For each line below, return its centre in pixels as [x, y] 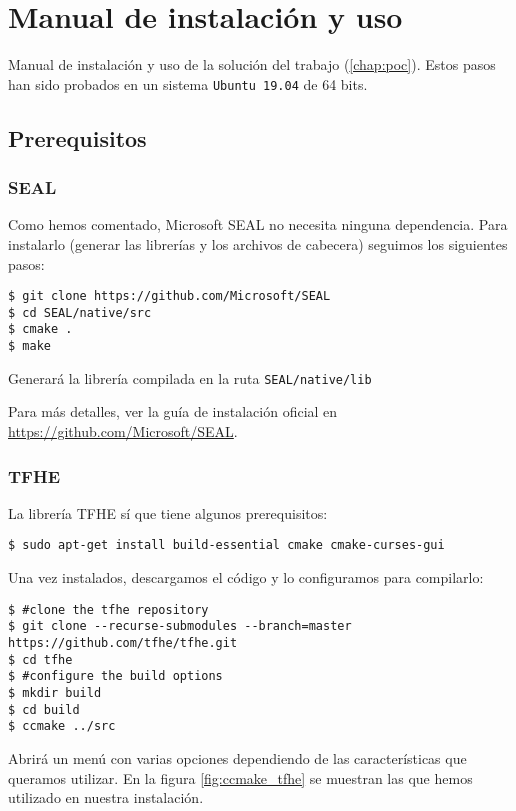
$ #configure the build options [115, 676]
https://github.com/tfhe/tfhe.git [123, 643]
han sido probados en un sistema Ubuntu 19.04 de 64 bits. [188, 83]
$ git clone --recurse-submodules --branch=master [180, 626]
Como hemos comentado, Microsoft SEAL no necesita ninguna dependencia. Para [258, 224]
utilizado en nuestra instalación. [106, 797]
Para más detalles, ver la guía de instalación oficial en [173, 411]
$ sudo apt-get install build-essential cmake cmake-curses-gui [226, 545]
